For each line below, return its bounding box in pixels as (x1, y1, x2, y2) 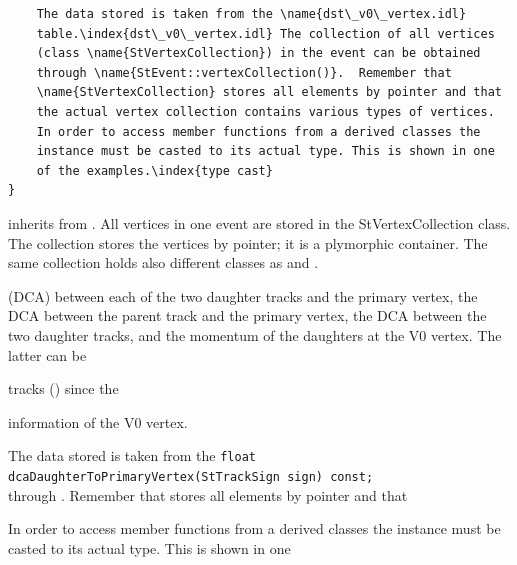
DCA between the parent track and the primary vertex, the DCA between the (8, 305, 487, 326)
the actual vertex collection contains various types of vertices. (36, 104, 495, 119)
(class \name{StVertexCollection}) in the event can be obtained (36, 46, 481, 61)
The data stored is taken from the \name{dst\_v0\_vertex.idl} (36, 7, 467, 21)
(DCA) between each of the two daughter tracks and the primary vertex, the (8, 285, 478, 306)
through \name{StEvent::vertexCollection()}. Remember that (36, 65, 452, 80)
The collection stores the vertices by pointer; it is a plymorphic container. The (8, 232, 488, 253)
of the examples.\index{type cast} (36, 163, 273, 178)
